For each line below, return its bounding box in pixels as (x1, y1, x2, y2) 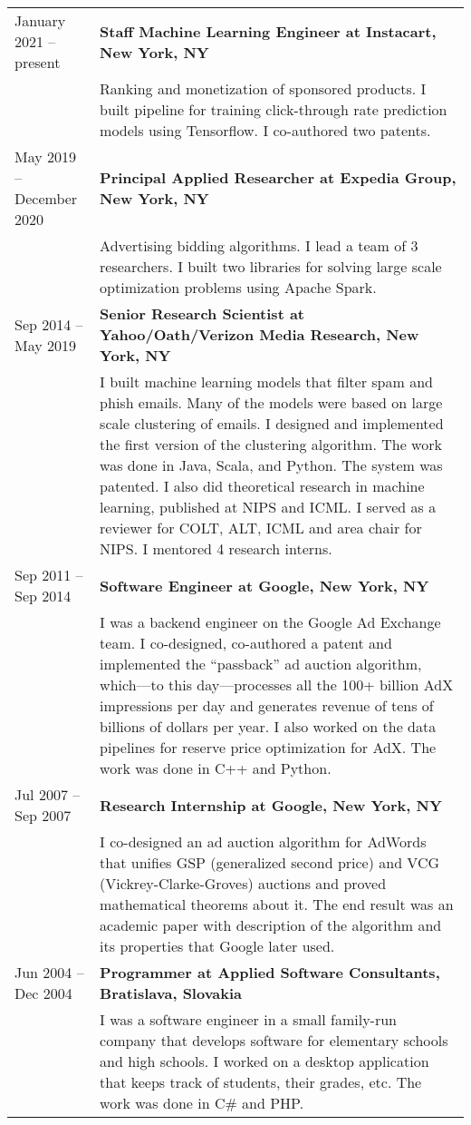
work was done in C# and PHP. (100, 1092, 304, 1113)
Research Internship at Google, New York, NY (100, 794, 442, 816)
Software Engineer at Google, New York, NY (100, 574, 429, 596)
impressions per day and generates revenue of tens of (100, 695, 434, 716)
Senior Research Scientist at (100, 303, 305, 324)
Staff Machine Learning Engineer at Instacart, (100, 20, 437, 42)
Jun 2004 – (14, 962, 84, 983)
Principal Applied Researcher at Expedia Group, (100, 167, 457, 188)
